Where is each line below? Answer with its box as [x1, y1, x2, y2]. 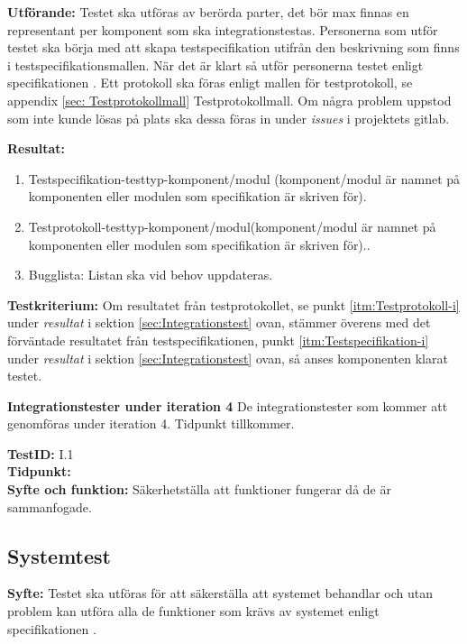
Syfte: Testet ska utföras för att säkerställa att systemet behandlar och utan [7, 584, 434, 603]
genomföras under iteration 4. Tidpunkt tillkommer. [7, 414, 295, 433]
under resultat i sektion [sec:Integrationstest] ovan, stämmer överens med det [7, 313, 431, 332]
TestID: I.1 [7, 444, 74, 463]
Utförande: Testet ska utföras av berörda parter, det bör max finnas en [7, 3, 409, 21]
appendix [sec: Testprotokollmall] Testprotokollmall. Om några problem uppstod [7, 90, 452, 109]
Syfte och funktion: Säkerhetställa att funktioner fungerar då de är [7, 480, 391, 499]
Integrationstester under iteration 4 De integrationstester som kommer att [7, 396, 448, 415]
